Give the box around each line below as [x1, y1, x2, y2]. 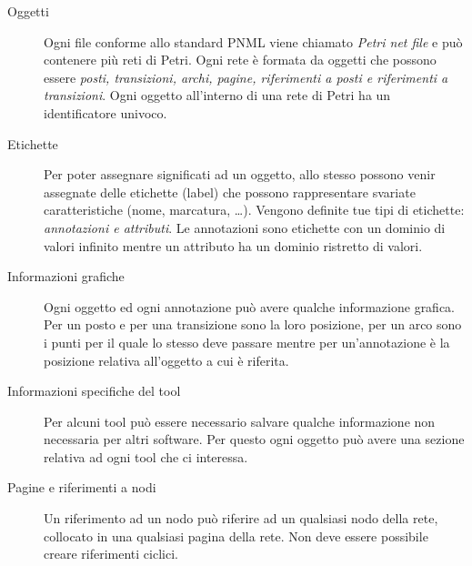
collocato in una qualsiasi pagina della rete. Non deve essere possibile [44, 526, 428, 545]
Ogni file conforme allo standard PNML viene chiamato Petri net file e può [44, 32, 463, 51]
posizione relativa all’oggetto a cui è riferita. [44, 350, 289, 369]
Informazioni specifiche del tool [7, 381, 181, 400]
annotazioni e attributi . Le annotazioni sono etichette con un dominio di [44, 217, 446, 237]
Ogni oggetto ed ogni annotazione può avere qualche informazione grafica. [44, 297, 456, 316]
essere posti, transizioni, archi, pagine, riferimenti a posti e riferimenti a [44, 67, 448, 86]
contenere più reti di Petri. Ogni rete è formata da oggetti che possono [44, 50, 437, 69]
